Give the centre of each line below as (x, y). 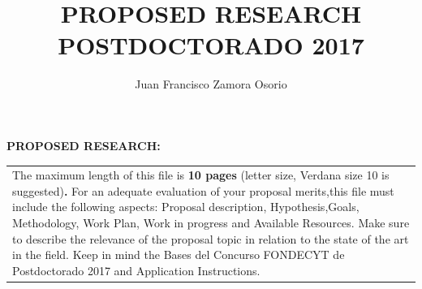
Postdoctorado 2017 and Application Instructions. (136, 270)
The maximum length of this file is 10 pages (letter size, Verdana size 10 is (201, 175)
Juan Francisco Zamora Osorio (211, 84)
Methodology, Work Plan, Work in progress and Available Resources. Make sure (211, 223)
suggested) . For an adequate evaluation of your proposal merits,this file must (203, 190)
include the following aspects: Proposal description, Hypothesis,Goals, (186, 207)
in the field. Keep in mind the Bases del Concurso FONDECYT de (179, 254)
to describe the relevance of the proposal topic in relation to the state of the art (211, 238)
